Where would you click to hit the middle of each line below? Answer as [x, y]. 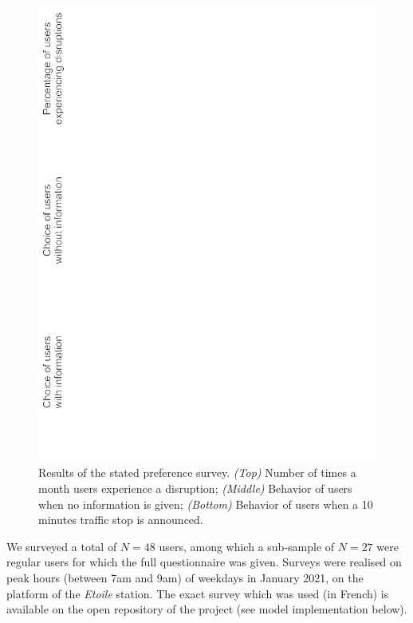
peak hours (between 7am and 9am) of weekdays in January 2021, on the [185, 577]
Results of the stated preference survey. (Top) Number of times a [197, 472]
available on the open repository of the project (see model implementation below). [207, 609]
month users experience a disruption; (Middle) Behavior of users [195, 488]
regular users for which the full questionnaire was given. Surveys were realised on [204, 562]
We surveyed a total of [62, 546]
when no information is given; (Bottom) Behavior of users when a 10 [206, 504]
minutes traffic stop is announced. [121, 520]
